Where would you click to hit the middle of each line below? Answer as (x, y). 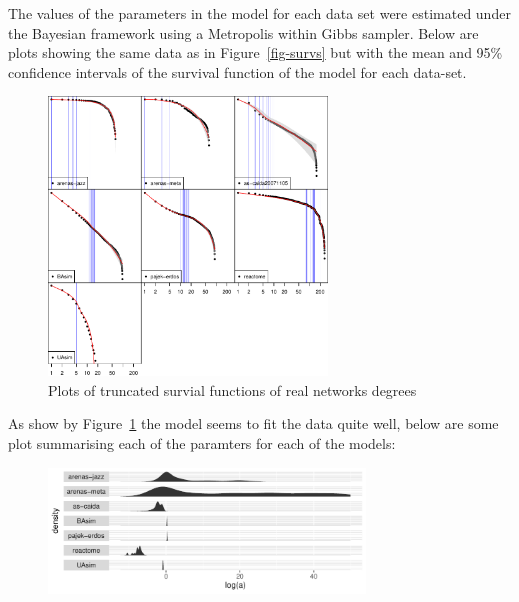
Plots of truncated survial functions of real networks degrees (232, 389)
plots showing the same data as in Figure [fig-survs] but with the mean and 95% (255, 52)
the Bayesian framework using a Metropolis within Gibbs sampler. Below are (243, 32)
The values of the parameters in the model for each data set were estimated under (259, 13)
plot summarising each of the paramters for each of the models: (202, 442)
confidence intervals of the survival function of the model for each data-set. (237, 71)
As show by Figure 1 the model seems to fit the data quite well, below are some (253, 423)
